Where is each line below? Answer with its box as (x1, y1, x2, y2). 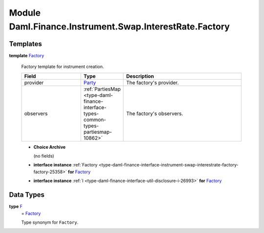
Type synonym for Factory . (21, 219, 79, 225)
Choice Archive (33, 144, 66, 150)
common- (83, 116, 106, 123)
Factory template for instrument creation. (21, 64, 104, 70)
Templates (9, 40, 42, 48)
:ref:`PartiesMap (83, 86, 121, 93)
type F (9, 204, 23, 210)
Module (9, 7, 41, 18)
